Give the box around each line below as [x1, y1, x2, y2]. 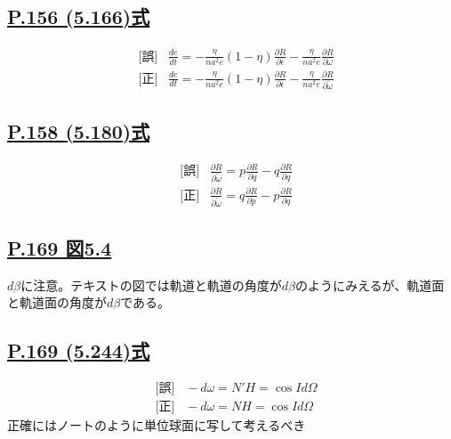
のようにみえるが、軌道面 [295, 275, 445, 294]
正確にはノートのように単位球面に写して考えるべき [7, 416, 306, 435]
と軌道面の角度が [7, 293, 107, 312]
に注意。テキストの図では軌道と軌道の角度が [20, 275, 282, 294]
